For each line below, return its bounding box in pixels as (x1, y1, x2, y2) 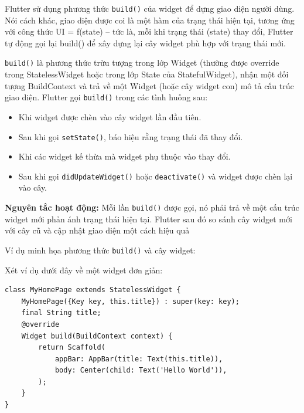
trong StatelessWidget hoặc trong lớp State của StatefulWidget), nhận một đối (5, 68, 289, 80)
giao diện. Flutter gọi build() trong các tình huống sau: (5, 91, 208, 103)
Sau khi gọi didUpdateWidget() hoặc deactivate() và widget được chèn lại (18, 170, 293, 182)
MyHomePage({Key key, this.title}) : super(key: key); (21, 297, 240, 306)
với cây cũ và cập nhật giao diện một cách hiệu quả (5, 224, 190, 236)
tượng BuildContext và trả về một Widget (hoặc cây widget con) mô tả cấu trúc (5, 79, 294, 92)
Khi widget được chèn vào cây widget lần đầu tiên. (18, 110, 201, 123)
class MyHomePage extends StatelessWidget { (5, 286, 181, 294)
